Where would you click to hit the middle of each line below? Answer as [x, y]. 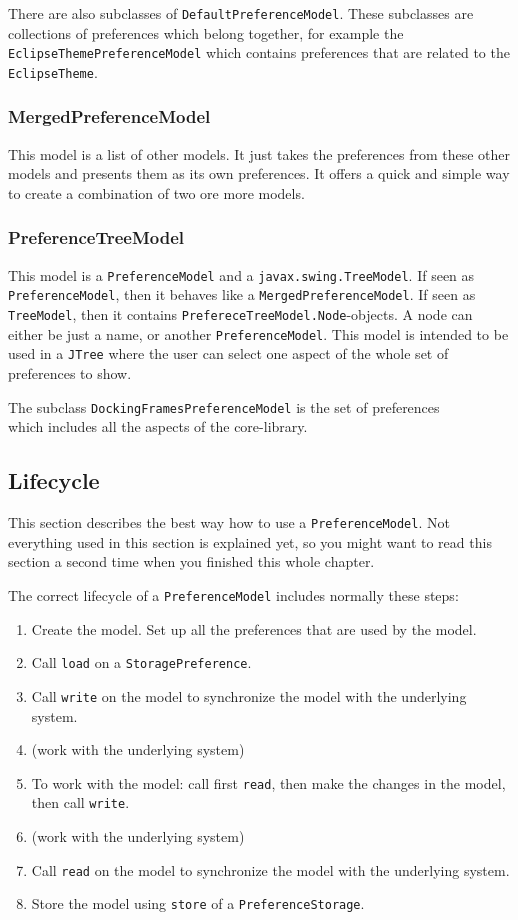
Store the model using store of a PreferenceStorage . [198, 903]
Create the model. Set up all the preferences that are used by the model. [254, 628]
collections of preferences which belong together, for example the [206, 32]
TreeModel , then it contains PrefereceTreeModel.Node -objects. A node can [240, 314]
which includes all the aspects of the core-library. [158, 426]
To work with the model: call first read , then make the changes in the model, [268, 782]
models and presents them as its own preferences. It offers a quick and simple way [259, 173]
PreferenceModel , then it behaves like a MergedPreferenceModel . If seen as [242, 294]
